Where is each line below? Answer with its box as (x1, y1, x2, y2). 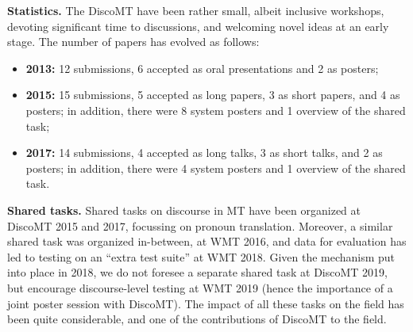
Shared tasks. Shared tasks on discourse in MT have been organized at (7, 201, 361, 218)
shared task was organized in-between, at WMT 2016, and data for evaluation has (7, 233, 407, 250)
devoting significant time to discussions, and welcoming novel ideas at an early (7, 17, 389, 34)
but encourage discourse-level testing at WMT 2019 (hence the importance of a (7, 279, 393, 296)
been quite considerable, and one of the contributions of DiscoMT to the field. (7, 311, 387, 327)
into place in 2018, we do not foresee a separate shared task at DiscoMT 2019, (7, 264, 388, 280)
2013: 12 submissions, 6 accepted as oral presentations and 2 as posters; (25, 59, 379, 76)
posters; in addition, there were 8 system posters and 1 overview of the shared (25, 101, 406, 118)
